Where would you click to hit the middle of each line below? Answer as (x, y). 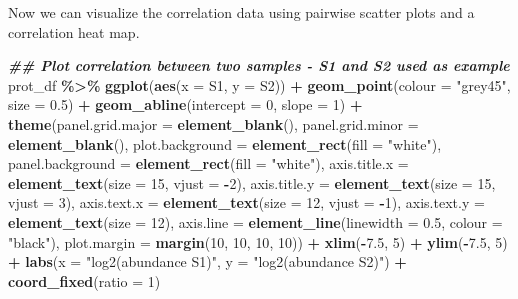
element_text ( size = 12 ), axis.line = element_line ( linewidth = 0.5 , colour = (255, 221)
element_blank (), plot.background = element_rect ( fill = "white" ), (225, 143)
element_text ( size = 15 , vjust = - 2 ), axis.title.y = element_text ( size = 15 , (252, 182)
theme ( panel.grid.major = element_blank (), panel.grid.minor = (213, 123)
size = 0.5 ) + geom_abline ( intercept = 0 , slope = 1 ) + (185, 104)
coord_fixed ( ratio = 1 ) (84, 280)
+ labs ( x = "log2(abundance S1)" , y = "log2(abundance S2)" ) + (207, 261)
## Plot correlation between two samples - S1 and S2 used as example (259, 65)
